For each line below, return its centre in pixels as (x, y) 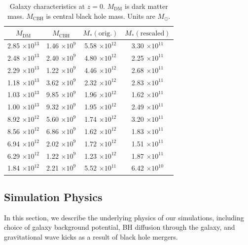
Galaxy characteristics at (47, 6)
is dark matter (146, 6)
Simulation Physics (53, 196)
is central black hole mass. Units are (101, 16)
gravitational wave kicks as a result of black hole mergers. (91, 236)
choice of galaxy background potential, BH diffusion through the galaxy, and (120, 227)
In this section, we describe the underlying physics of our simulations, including (124, 217)
